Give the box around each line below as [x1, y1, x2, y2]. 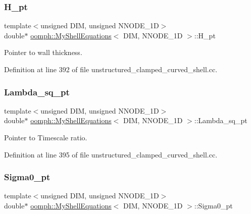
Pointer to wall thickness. [4, 47, 82, 58]
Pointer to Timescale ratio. [4, 132, 87, 142]
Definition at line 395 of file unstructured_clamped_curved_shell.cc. [4, 149, 218, 159]
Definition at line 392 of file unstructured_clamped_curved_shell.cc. [4, 64, 218, 74]
